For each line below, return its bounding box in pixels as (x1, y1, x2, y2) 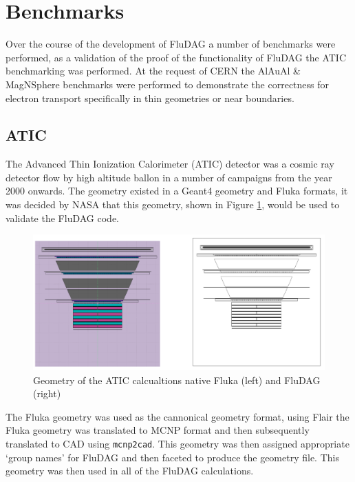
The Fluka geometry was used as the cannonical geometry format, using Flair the (6, 409, 349, 423)
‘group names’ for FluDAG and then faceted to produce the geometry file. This (6, 450, 339, 464)
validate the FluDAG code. (6, 210, 119, 225)
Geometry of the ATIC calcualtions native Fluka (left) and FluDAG (33, 372, 321, 387)
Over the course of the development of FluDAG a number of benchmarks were (6, 37, 336, 51)
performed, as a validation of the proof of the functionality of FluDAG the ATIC (6, 50, 347, 64)
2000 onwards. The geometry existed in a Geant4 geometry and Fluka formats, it (6, 183, 348, 198)
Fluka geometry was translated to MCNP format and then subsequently (6, 423, 310, 437)
